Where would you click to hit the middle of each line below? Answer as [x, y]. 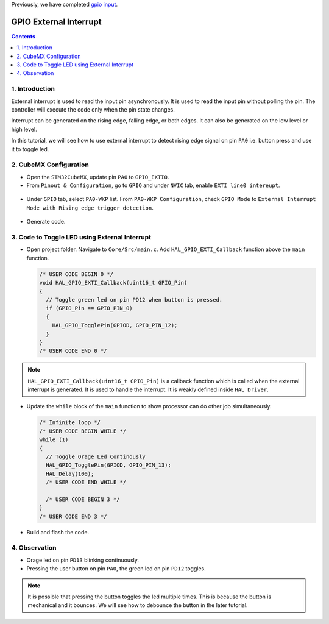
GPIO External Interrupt [56, 22]
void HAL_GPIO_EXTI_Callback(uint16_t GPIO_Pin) [113, 283]
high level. [24, 129]
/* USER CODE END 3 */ [73, 516]
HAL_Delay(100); [70, 473]
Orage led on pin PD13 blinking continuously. [83, 560]
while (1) [54, 440]
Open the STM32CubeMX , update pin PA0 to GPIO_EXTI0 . [98, 177]
